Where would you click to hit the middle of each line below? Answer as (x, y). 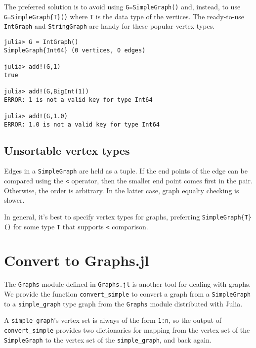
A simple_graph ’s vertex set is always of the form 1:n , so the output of (113, 320)
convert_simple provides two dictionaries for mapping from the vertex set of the (127, 329)
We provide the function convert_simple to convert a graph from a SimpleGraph (128, 293)
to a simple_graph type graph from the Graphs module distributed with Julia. (123, 303)
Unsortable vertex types (67, 150)
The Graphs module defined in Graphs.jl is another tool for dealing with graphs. (128, 284)
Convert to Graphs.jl (77, 260)
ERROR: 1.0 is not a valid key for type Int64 (82, 124)
